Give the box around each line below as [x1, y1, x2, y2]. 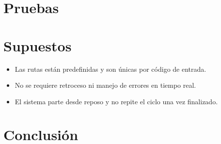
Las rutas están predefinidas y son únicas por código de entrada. [15, 64, 206, 74]
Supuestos [3, 35, 72, 55]
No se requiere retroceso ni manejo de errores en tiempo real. [15, 80, 196, 90]
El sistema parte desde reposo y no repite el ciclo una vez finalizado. [15, 96, 218, 106]
